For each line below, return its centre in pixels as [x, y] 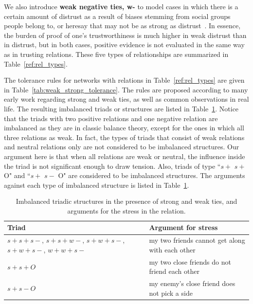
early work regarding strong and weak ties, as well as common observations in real [126, 99]
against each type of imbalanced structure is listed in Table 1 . [97, 185]
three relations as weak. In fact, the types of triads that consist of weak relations [124, 137]
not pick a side [171, 293]
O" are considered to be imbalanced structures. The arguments [152, 175]
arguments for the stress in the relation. [126, 210]
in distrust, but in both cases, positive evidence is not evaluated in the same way [124, 45]
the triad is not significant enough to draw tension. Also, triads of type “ [112, 166]
